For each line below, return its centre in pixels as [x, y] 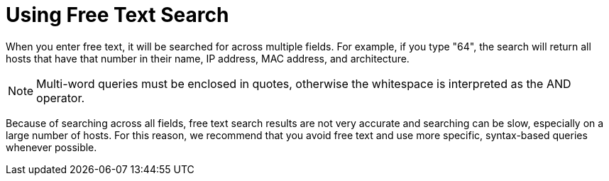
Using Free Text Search [117, 15]
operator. [61, 98]
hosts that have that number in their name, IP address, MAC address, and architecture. [208, 58]
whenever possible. [51, 147]
